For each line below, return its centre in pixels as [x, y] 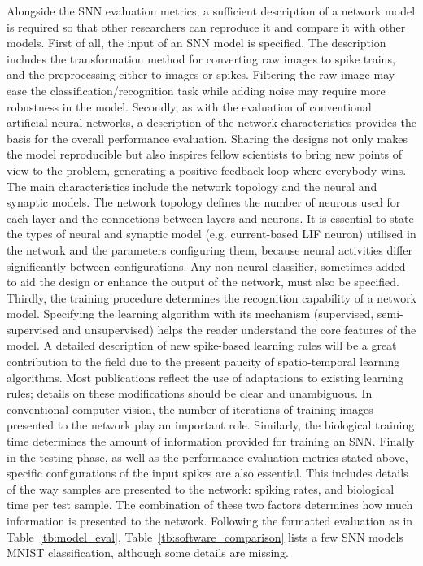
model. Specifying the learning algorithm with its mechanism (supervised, [190, 313]
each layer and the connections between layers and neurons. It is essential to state [210, 218]
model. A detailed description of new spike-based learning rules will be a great [202, 345]
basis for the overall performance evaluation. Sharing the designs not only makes [207, 138]
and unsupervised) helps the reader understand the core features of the [239, 329]
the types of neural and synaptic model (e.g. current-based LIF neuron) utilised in [211, 234]
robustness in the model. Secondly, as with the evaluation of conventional [189, 106]
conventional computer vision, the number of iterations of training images [190, 409]
